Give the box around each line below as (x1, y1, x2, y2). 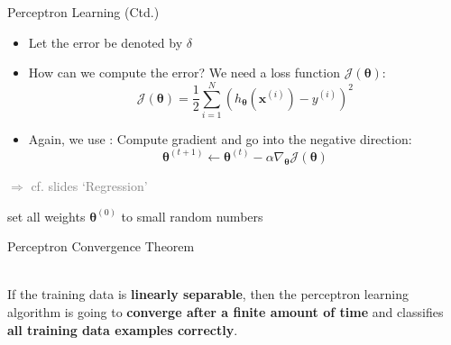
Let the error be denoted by (28, 32, 183, 51)
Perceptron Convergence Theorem (7, 237, 195, 256)
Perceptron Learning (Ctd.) (7, 3, 160, 21)
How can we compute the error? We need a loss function (28, 63, 340, 82)
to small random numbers (121, 206, 263, 225)
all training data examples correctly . (7, 320, 238, 339)
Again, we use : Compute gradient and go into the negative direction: (28, 129, 412, 148)
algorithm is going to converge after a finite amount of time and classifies (7, 302, 444, 321)
